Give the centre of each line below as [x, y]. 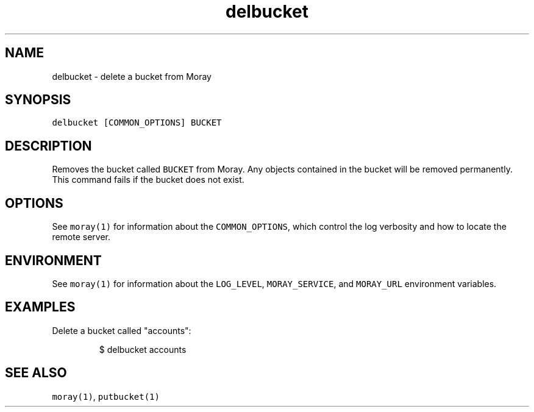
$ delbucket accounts [143, 349]
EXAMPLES [40, 307]
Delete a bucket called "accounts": [122, 330]
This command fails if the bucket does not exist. [148, 180]
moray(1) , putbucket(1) [106, 396]
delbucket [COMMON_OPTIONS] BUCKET [137, 123]
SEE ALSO [36, 373]
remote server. [81, 237]
